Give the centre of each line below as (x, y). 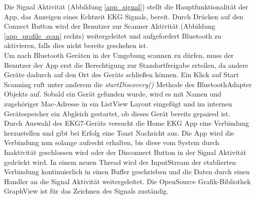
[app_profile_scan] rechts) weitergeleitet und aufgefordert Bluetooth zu (113, 35)
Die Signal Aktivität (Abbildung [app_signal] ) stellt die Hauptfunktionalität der (126, 6)
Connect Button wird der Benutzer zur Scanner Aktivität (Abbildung (110, 26)
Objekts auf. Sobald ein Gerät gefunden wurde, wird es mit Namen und (113, 94)
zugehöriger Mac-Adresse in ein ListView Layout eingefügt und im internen (118, 103)
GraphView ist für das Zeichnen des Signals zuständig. (86, 191)
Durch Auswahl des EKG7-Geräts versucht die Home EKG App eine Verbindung (127, 123)
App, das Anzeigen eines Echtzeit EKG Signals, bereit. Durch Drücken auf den (124, 16)
